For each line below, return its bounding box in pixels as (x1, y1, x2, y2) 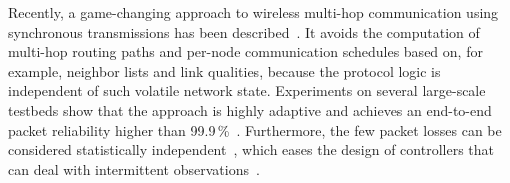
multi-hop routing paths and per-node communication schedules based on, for (8, 41, 483, 62)
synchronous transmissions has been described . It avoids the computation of (8, 21, 480, 42)
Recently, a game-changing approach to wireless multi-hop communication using (8, 2, 499, 22)
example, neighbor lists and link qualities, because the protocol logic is (8, 60, 441, 81)
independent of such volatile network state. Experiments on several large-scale (8, 80, 486, 101)
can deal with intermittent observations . (8, 158, 260, 179)
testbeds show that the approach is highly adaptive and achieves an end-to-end (8, 99, 492, 120)
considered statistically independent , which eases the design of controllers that (8, 139, 494, 160)
